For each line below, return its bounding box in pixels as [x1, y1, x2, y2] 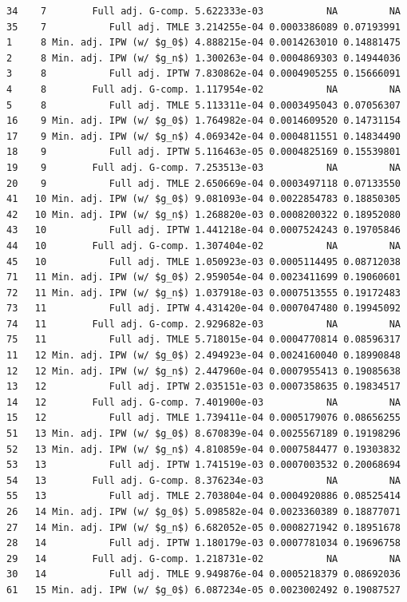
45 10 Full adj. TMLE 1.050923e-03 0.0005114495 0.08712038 [6, 255, 401, 267]
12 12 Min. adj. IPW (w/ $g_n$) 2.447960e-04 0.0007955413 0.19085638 [6, 365, 401, 377]
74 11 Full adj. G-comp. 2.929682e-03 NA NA [6, 318, 401, 330]
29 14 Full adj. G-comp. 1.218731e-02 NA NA [6, 552, 401, 564]
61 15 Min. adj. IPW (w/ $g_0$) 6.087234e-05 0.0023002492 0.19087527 [6, 584, 401, 596]
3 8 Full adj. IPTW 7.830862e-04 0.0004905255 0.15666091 [6, 68, 401, 80]
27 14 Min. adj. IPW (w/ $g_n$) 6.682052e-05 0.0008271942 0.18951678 [6, 521, 401, 533]
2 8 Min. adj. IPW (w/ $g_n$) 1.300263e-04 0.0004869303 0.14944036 [6, 52, 401, 64]
